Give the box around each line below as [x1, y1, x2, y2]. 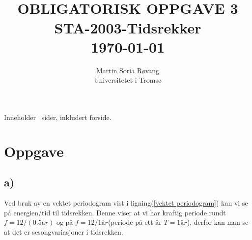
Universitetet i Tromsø [94, 75, 162, 85]
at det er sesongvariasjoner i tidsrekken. [4, 226, 123, 237]
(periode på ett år [108, 217, 162, 227]
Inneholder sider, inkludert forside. [4, 112, 112, 122]
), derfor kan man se [187, 217, 249, 227]
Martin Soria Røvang [96, 65, 160, 75]
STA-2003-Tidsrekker [54, 17, 201, 37]
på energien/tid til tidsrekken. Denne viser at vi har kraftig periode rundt [4, 207, 226, 217]
